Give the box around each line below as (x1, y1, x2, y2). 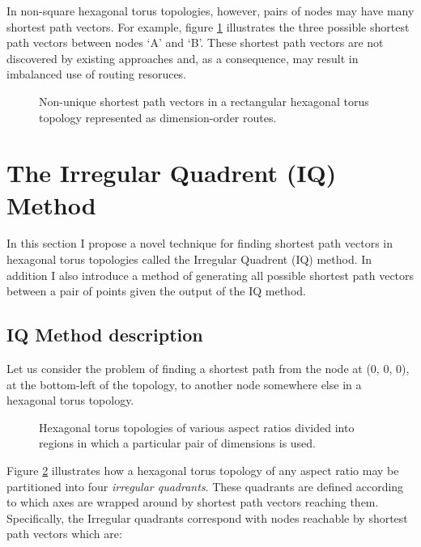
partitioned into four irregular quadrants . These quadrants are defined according (6, 477, 404, 494)
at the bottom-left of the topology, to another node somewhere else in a (6, 375, 362, 392)
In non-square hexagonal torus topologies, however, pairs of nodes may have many (6, 2, 415, 19)
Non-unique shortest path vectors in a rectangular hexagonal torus (39, 92, 369, 109)
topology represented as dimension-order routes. (39, 108, 277, 125)
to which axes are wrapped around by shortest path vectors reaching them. (6, 494, 379, 511)
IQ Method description (6, 322, 203, 347)
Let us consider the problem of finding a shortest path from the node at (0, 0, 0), (6, 360, 410, 377)
